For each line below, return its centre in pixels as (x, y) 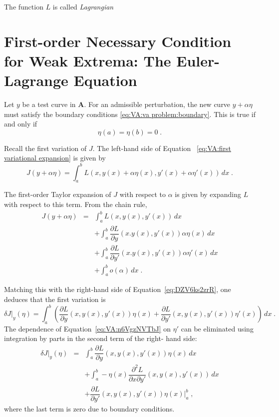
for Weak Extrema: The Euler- (112, 60)
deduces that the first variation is (55, 299)
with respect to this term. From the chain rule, (76, 204)
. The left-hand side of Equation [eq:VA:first (162, 148)
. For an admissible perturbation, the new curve (157, 104)
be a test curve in (49, 104)
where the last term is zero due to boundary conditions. (89, 408)
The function (24, 6)
